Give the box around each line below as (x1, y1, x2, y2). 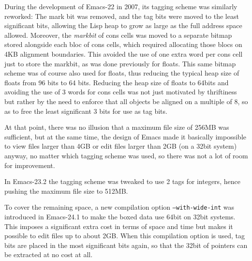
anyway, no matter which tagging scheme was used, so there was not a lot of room (4, 150, 248, 160)
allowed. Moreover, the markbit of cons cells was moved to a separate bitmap (4, 30, 232, 40)
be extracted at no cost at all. (4, 249, 93, 260)
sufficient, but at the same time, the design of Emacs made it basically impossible (4, 131, 247, 141)
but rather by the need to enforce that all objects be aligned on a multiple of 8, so (4, 96, 248, 106)
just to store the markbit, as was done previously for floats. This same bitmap (4, 58, 236, 68)
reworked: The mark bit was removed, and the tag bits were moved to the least (4, 11, 239, 21)
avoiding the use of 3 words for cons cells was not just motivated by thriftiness (4, 87, 237, 97)
